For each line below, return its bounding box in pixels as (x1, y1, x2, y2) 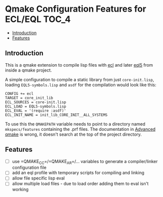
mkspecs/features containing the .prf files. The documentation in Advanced (5, 126, 156, 132)
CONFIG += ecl (5, 91, 34, 96)
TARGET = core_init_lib (5, 95, 54, 100)
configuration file (12, 164, 47, 171)
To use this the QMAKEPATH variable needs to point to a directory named (5, 121, 145, 127)
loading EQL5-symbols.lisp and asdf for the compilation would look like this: (5, 82, 157, 88)
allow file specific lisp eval (12, 175, 65, 181)
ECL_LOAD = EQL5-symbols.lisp (5, 104, 67, 109)
